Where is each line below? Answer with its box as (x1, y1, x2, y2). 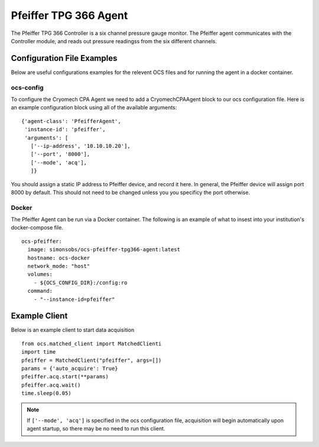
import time (21, 349, 56, 355)
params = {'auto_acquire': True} (21, 365, 118, 372)
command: (27, 287, 53, 294)
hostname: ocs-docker (27, 254, 90, 261)
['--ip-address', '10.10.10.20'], (30, 142, 131, 149)
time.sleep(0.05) (21, 390, 71, 397)
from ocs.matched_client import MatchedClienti (21, 340, 162, 347)
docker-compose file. (11, 224, 63, 231)
